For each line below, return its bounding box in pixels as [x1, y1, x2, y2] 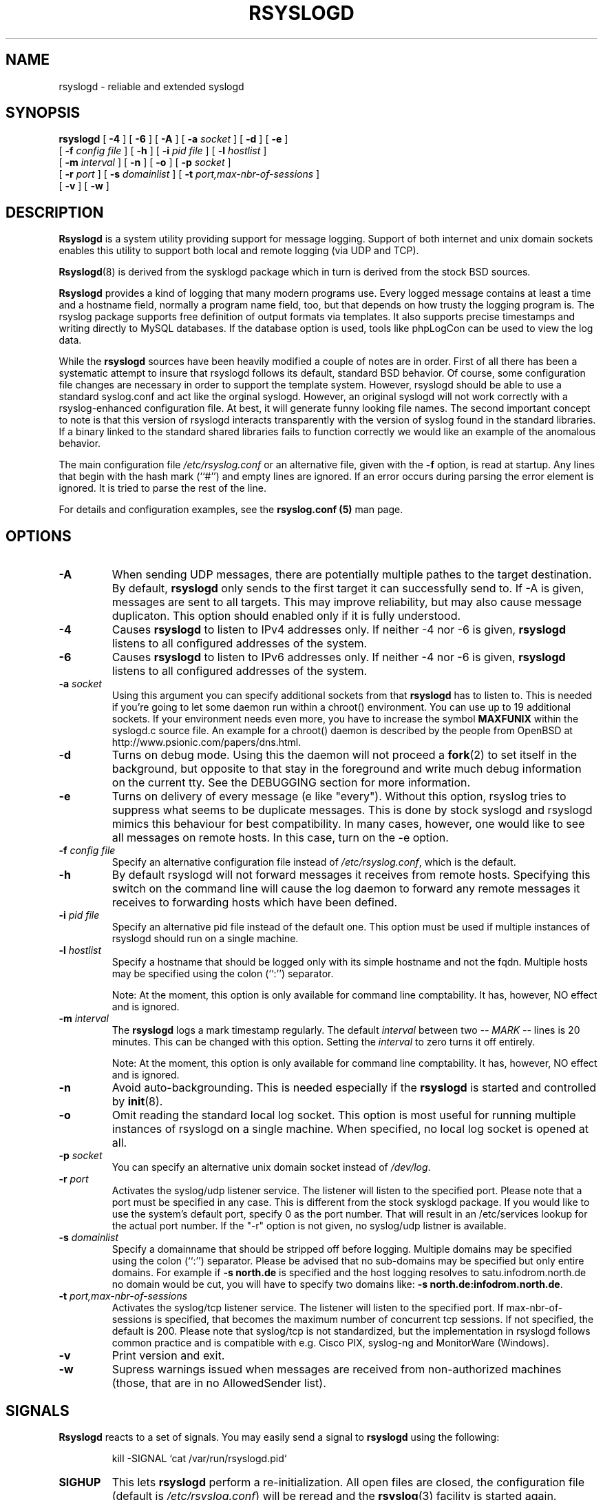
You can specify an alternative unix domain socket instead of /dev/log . [112, 1161, 431, 1174]
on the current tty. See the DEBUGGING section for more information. [112, 775, 471, 790]
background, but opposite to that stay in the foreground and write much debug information [112, 762, 582, 776]
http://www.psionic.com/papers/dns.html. [112, 736, 301, 749]
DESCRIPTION [6, 203, 104, 221]
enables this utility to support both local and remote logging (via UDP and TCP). [59, 244, 419, 257]
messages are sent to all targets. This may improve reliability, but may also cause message [112, 595, 582, 610]
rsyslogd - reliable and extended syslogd [59, 80, 244, 92]
